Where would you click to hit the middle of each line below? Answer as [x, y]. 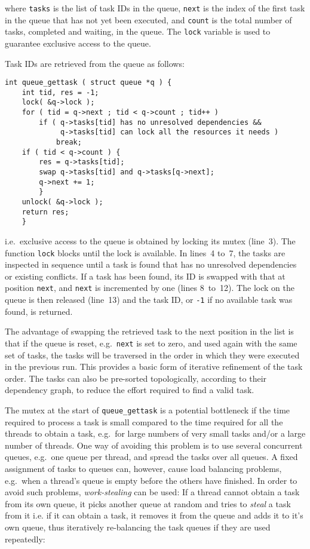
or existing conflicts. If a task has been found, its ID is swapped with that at [145, 276]
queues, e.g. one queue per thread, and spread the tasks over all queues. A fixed [151, 457]
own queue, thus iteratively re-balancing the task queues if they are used [138, 527]
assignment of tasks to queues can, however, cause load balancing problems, [143, 468]
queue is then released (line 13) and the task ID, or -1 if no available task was [149, 300]
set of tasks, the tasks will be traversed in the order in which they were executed [152, 355]
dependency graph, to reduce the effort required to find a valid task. [130, 390]
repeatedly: [25, 539]
